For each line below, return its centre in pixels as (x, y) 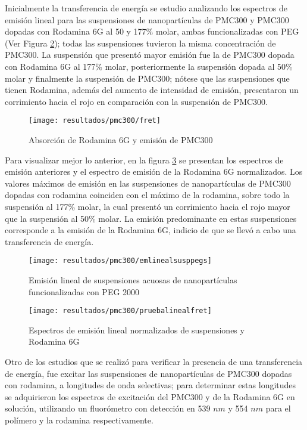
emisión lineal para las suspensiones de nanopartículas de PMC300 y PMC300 (147, 19)
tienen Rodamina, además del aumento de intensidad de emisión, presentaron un (152, 90)
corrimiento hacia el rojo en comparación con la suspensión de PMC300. (136, 101)
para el (278, 408)
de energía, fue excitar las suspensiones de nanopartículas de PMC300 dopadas (148, 373)
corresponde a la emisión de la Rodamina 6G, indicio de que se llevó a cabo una (151, 230)
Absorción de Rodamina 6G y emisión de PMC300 (121, 140)
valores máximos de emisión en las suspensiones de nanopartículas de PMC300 (148, 183)
